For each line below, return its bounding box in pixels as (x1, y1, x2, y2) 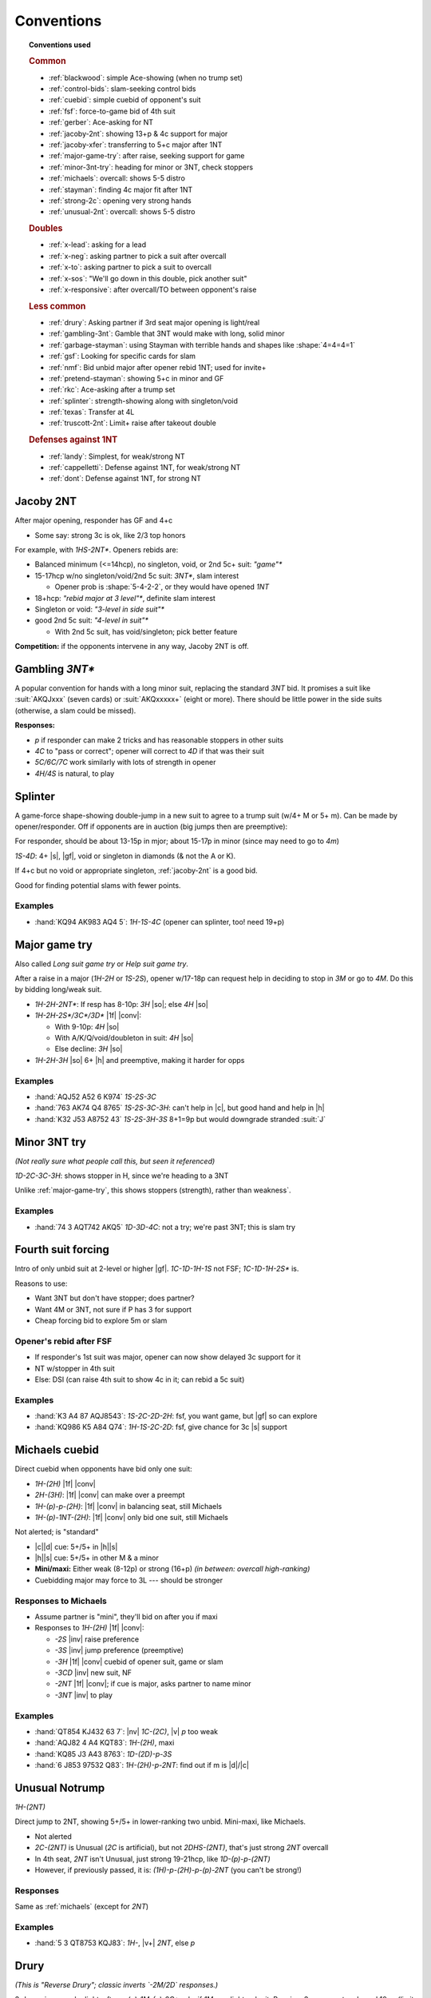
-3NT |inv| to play (54, 1690, 113, 1700)
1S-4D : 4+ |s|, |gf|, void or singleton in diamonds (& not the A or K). (14, 851, 236, 861)
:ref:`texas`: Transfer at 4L (49, 408, 135, 417)
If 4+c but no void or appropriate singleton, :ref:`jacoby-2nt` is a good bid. (14, 866, 259, 875)
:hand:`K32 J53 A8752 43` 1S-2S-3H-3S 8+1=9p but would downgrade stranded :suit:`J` (34, 1114, 326, 1124)
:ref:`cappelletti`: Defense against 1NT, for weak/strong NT (49, 462, 241, 472)
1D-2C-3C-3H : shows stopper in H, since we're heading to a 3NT (14, 1171, 229, 1180)
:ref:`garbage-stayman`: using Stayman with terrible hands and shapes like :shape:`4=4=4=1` (49, 340, 355, 349)
